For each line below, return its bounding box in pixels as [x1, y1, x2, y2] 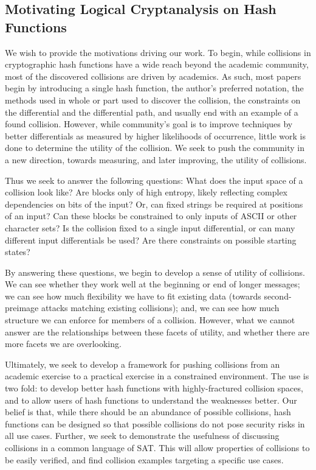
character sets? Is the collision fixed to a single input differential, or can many [5, 221, 295, 234]
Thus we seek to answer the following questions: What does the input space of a [5, 174, 303, 186]
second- [264, 289, 292, 302]
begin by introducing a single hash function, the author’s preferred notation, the [5, 82, 304, 94]
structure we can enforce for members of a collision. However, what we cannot [5, 314, 295, 326]
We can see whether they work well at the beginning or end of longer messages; [5, 278, 300, 290]
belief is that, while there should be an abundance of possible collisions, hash [5, 405, 291, 418]
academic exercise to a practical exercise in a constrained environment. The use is [5, 370, 309, 382]
